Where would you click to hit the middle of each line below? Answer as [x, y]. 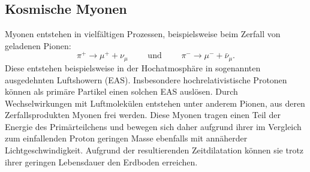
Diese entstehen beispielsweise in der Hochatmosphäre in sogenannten [133, 67]
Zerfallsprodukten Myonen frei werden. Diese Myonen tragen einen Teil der [143, 115]
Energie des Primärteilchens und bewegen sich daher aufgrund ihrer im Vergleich [153, 126]
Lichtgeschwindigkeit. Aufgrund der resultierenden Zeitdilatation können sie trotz [154, 150]
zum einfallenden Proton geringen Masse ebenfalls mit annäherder [126, 138]
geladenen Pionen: [38, 45]
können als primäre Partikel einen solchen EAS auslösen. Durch [121, 91]
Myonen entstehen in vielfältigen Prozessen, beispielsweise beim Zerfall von [143, 34]
